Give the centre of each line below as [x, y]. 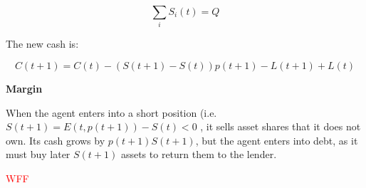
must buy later [38, 154]
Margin [24, 88]
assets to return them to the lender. [199, 154]
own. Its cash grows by [56, 140]
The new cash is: [42, 44]
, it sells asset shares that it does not [281, 126]
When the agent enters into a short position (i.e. [111, 112]
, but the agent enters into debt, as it [277, 140]
